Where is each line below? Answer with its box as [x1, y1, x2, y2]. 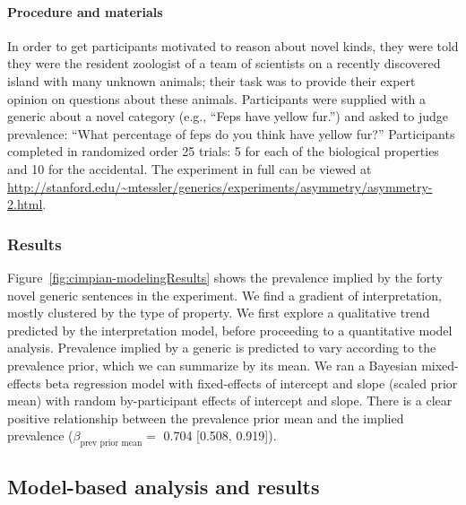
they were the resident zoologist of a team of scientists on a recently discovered [7, 54, 441, 73]
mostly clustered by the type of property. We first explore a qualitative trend [7, 303, 430, 322]
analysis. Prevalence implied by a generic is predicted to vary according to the [7, 338, 436, 357]
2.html [7, 195, 43, 213]
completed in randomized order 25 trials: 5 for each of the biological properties [7, 142, 439, 161]
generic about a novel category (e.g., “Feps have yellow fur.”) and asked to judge [7, 107, 448, 126]
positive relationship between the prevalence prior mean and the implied [7, 408, 404, 427]
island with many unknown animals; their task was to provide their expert [7, 71, 416, 90]
